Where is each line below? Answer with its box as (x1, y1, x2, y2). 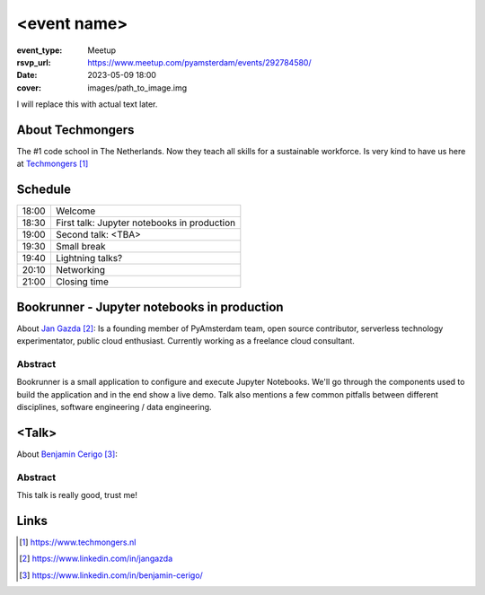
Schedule (16, 182, 72, 197)
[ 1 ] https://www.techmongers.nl (19, 537, 137, 547)
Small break (55, 241, 106, 253)
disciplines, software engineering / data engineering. (16, 402, 212, 413)
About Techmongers (16, 122, 135, 137)
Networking (55, 264, 106, 276)
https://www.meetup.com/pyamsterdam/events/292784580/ (87, 57, 312, 67)
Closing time (55, 276, 110, 288)
